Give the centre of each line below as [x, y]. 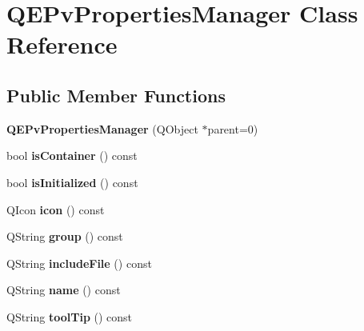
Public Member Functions [116, 95]
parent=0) [233, 128]
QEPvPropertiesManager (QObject [102, 128]
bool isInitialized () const [72, 182]
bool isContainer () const [72, 156]
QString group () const [65, 236]
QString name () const [64, 290]
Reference [62, 44]
